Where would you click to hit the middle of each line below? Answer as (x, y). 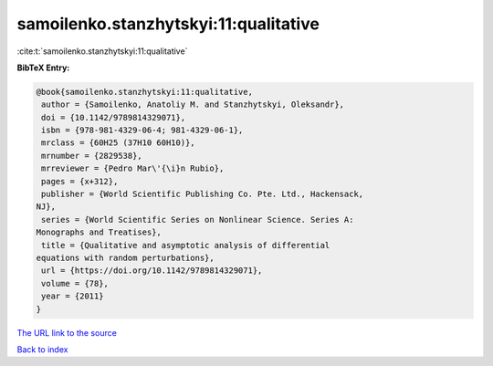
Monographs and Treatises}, (99, 232)
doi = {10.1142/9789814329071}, (114, 117)
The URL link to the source (67, 332)
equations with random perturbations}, (125, 258)
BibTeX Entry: (43, 68)
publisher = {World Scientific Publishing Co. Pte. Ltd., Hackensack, (203, 194)
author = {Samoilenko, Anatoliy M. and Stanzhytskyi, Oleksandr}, (193, 105)
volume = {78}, (75, 283)
